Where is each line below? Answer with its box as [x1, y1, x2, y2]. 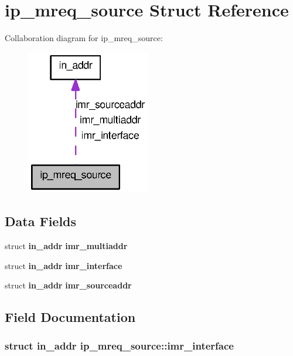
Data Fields [5, 212, 77, 230]
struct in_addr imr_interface [5, 259, 122, 271]
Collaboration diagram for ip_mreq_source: [5, 32, 163, 44]
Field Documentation [5, 308, 136, 326]
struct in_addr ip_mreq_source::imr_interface [5, 338, 234, 353]
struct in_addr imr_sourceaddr [5, 279, 132, 291]
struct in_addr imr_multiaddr [5, 239, 128, 251]
